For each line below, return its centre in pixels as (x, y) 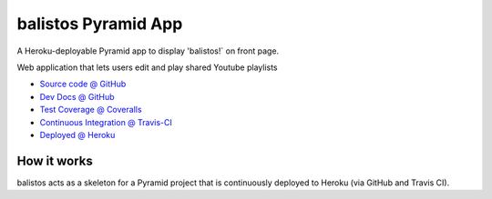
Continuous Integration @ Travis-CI (106, 122)
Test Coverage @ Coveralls (91, 110)
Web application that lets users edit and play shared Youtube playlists (147, 67)
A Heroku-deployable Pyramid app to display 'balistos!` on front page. (148, 51)
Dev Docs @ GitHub (77, 96)
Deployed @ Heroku (77, 134)
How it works (55, 160)
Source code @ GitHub (83, 84)
